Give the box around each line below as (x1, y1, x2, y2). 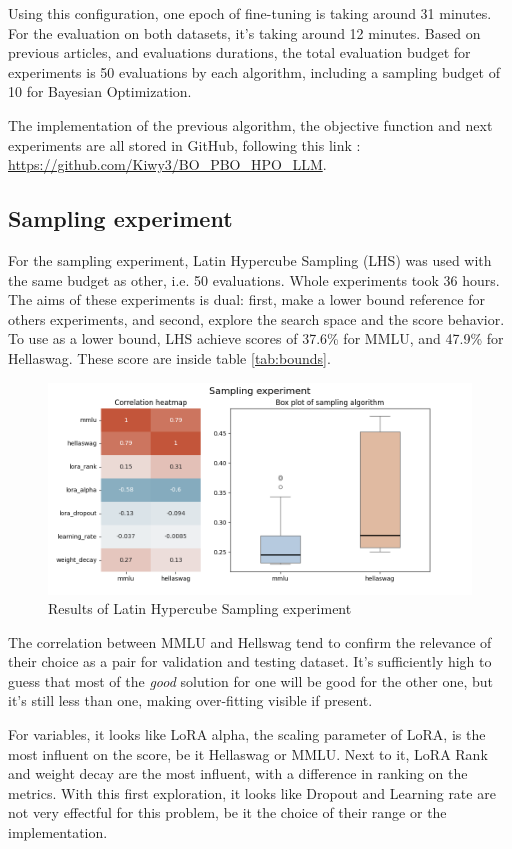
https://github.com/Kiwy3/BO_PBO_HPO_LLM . (8, 154, 327, 175)
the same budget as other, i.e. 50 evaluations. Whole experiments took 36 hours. (8, 269, 500, 290)
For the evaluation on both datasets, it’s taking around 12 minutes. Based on (8, 22, 481, 43)
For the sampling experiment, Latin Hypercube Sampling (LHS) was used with (8, 249, 492, 270)
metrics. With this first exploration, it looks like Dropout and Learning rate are (8, 782, 496, 803)
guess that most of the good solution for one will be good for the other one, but (8, 670, 494, 691)
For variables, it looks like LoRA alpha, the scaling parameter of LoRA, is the (8, 724, 486, 745)
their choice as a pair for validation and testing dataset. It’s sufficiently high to (8, 651, 492, 672)
